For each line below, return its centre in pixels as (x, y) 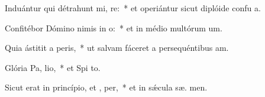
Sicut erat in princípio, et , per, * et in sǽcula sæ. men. (106, 87)
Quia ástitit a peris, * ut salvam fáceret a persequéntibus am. (117, 48)
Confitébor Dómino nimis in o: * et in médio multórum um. (114, 28)
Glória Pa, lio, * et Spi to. (53, 67)
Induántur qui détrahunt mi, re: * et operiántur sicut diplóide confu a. (133, 8)
